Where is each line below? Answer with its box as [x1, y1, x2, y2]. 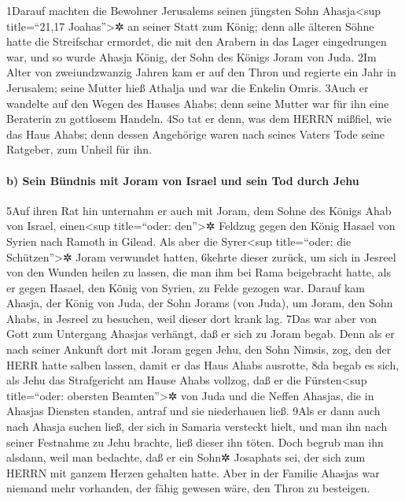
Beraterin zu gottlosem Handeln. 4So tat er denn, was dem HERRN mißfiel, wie [6, 110, 392, 127]
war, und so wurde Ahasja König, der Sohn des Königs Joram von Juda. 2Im [6, 48, 377, 65]
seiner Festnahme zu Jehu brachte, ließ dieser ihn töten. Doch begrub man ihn [6, 433, 384, 450]
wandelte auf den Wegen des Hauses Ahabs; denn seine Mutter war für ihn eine [6, 95, 389, 111]
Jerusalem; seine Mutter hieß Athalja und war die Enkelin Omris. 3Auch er [6, 79, 369, 95]
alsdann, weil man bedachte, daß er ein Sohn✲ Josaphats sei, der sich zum [6, 449, 366, 466]
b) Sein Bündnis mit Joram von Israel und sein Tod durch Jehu [6, 172, 359, 188]
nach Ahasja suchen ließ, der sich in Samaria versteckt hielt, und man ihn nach [6, 418, 388, 435]
